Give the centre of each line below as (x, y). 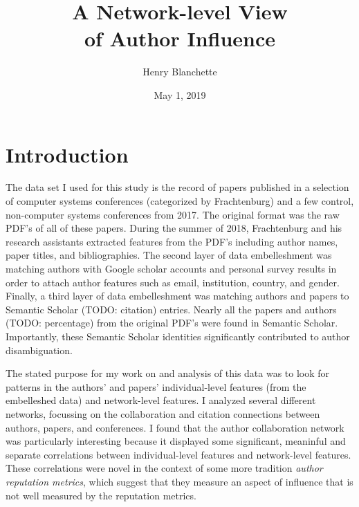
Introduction (67, 154)
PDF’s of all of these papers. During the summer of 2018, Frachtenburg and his (174, 228)
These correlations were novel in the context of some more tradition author (164, 468)
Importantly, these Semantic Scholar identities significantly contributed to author (178, 336)
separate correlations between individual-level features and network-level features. (178, 454)
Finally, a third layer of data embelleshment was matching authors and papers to (177, 296)
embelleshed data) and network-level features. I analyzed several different (161, 400)
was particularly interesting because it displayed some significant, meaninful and (176, 441)
